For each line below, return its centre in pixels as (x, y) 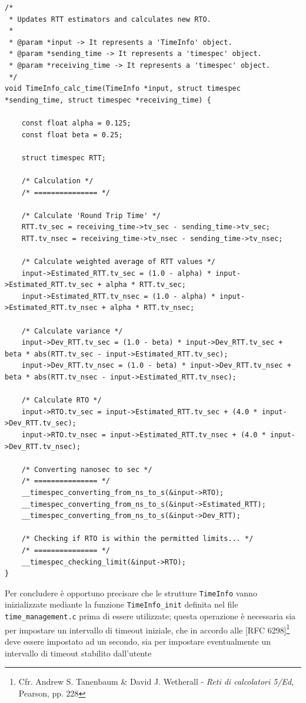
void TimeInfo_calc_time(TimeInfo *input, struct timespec (123, 89)
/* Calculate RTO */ (61, 400)
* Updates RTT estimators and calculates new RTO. (110, 19)
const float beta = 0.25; (72, 135)
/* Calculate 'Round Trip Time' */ (91, 215)
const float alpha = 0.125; (76, 123)
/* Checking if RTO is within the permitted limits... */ (137, 539)
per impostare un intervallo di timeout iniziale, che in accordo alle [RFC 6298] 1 (147, 629)
